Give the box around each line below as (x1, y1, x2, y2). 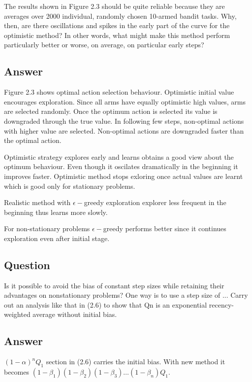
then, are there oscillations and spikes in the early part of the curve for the (4, 20, 230, 31)
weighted (4, 309, 31, 319)
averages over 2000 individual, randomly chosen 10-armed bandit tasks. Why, (4, 10, 237, 21)
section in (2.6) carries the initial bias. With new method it (46, 356, 225, 367)
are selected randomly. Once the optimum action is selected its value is (4, 106, 218, 116)
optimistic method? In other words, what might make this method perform (4, 30, 230, 40)
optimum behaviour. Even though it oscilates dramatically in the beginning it (4, 161, 238, 172)
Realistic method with (4, 197, 71, 208)
